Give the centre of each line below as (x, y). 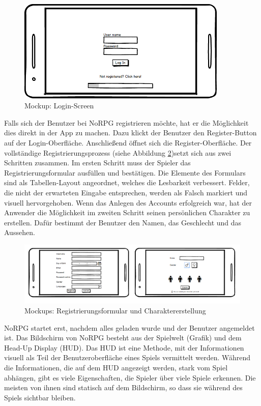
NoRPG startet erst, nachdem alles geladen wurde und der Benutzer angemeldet (129, 327)
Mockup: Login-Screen (59, 106)
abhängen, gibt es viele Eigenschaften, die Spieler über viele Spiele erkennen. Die (130, 377)
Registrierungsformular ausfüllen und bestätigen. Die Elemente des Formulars (125, 172)
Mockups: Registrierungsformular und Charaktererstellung (115, 311)
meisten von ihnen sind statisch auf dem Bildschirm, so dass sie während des (123, 387)
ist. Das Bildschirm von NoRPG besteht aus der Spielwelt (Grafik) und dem (123, 338)
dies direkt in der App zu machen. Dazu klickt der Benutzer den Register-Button (130, 133)
